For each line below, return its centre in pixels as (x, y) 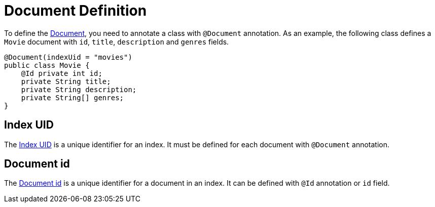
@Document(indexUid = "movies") (68, 57)
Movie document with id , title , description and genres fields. (117, 42)
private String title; (66, 81)
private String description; (79, 89)
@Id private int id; (62, 73)
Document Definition (76, 11)
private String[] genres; (72, 97)
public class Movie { (47, 65)
